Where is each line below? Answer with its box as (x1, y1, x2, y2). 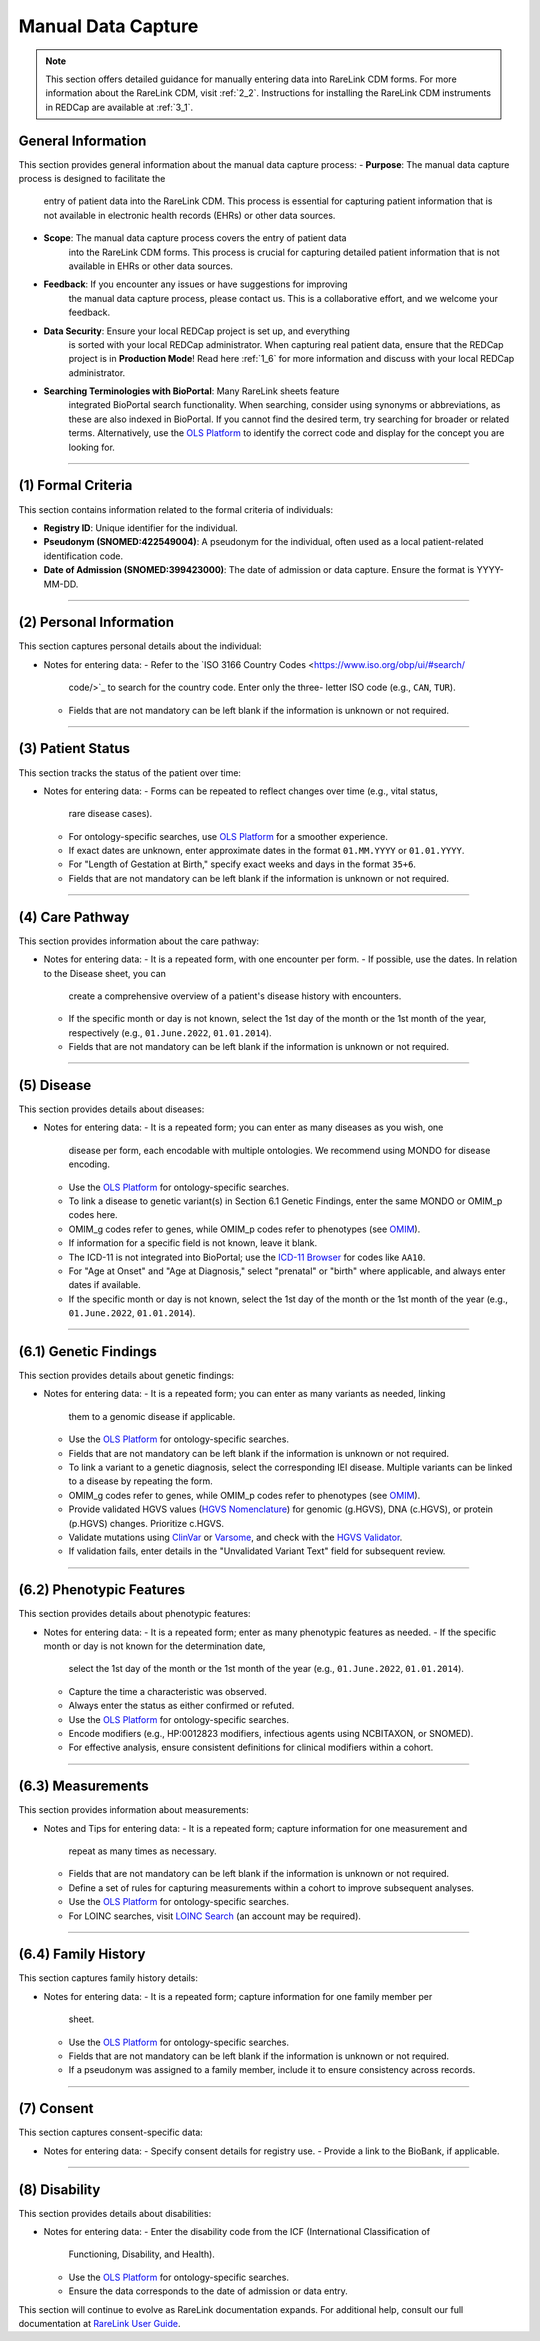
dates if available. (68, 1279, 141, 1291)
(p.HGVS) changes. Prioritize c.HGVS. (68, 1517, 225, 1529)
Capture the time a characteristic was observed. (68, 1685, 267, 1697)
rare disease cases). (68, 808, 153, 820)
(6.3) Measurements (18, 1778, 149, 1795)
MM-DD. (43, 578, 79, 590)
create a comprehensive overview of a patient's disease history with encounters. (68, 990, 402, 1002)
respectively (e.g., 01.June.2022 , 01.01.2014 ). (68, 1026, 272, 1039)
